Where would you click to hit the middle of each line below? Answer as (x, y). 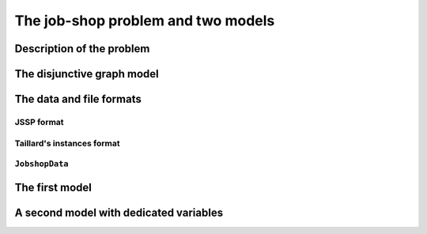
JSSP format (39, 122)
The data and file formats (78, 99)
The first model (53, 187)
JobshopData (42, 164)
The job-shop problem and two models (145, 21)
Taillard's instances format (67, 143)
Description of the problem (82, 49)
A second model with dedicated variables (119, 212)
